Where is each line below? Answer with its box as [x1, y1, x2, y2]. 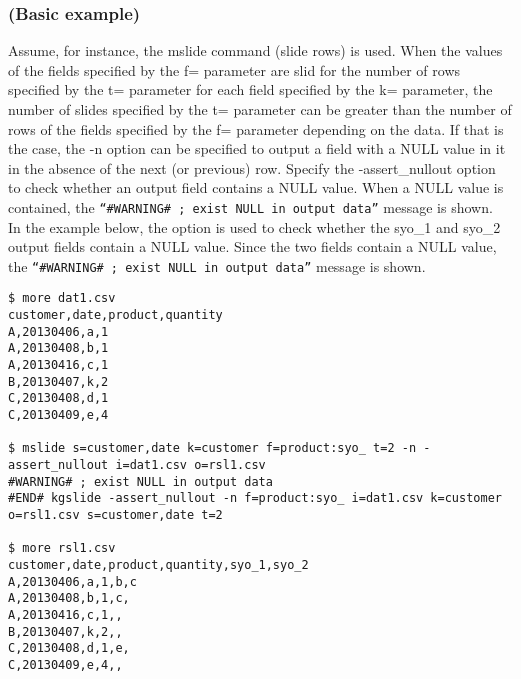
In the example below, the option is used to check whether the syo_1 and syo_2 [8, 216, 501, 237]
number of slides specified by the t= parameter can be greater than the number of [8, 99, 512, 119]
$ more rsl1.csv [8, 541, 116, 556]
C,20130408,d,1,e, [8, 641, 130, 656]
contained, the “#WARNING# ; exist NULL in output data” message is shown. [8, 196, 493, 217]
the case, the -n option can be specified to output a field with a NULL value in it [8, 138, 506, 159]
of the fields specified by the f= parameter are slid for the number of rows [8, 59, 461, 80]
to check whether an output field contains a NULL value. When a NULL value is [8, 177, 504, 198]
